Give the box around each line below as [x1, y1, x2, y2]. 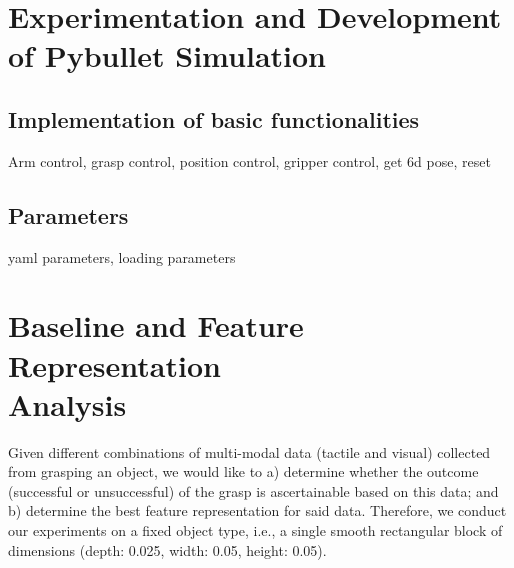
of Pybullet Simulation [8, 35, 326, 76]
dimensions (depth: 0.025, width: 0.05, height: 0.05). [8, 539, 327, 560]
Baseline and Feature [8, 305, 304, 346]
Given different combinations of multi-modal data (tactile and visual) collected [8, 441, 491, 462]
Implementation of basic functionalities [8, 103, 420, 134]
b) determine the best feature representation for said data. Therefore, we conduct [8, 500, 507, 521]
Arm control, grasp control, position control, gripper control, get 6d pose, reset [8, 150, 491, 171]
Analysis [8, 383, 127, 424]
